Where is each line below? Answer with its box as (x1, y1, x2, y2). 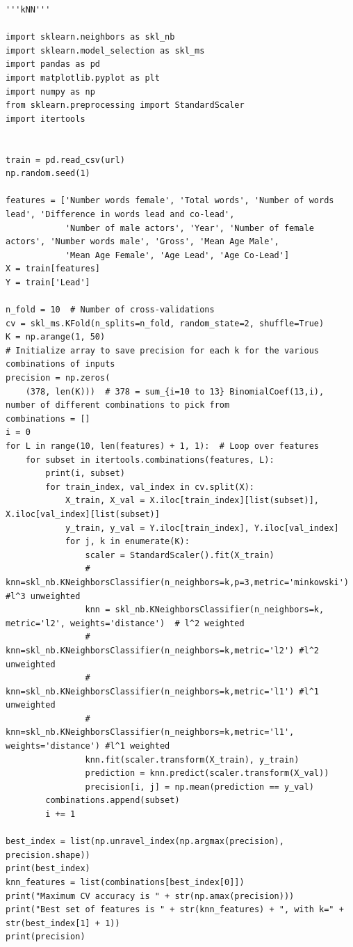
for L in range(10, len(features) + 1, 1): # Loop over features (6, 441, 320, 451)
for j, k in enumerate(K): (65, 536, 190, 547)
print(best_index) (6, 864, 90, 874)
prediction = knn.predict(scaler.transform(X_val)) (85, 768, 329, 779)
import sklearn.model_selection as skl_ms (6, 45, 205, 56)
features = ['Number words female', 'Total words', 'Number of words (6, 196, 334, 206)
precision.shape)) (6, 850, 90, 860)
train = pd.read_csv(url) (6, 154, 125, 165)
